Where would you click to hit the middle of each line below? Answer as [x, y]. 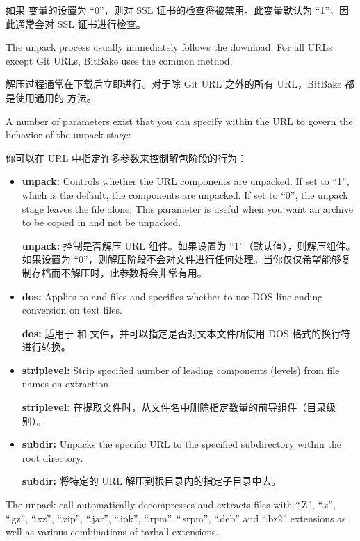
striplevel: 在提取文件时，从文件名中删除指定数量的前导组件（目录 [174, 407]
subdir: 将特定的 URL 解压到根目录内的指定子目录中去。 [152, 481]
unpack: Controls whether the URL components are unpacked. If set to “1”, [186, 181]
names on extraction [65, 383]
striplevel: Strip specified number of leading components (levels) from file [181, 370]
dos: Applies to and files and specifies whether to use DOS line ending [172, 296]
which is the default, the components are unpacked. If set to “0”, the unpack [185, 194]
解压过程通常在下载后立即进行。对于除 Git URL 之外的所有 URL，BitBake [174, 84]
